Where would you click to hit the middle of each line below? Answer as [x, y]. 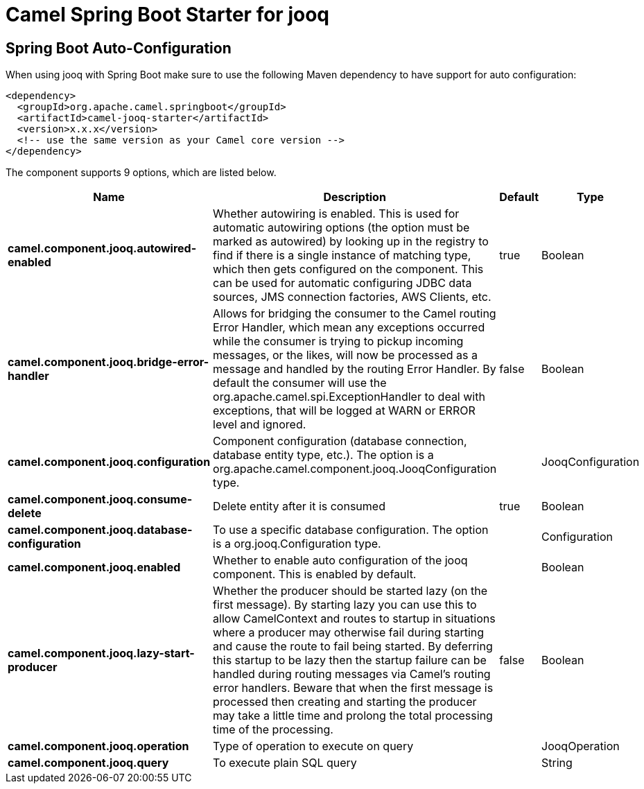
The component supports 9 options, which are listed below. [141, 173]
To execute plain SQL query [285, 763]
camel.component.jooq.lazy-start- [101, 653]
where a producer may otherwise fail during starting [349, 633]
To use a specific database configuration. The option [351, 530]
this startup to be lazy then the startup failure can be [350, 660]
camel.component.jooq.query [88, 763]
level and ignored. [260, 425]
